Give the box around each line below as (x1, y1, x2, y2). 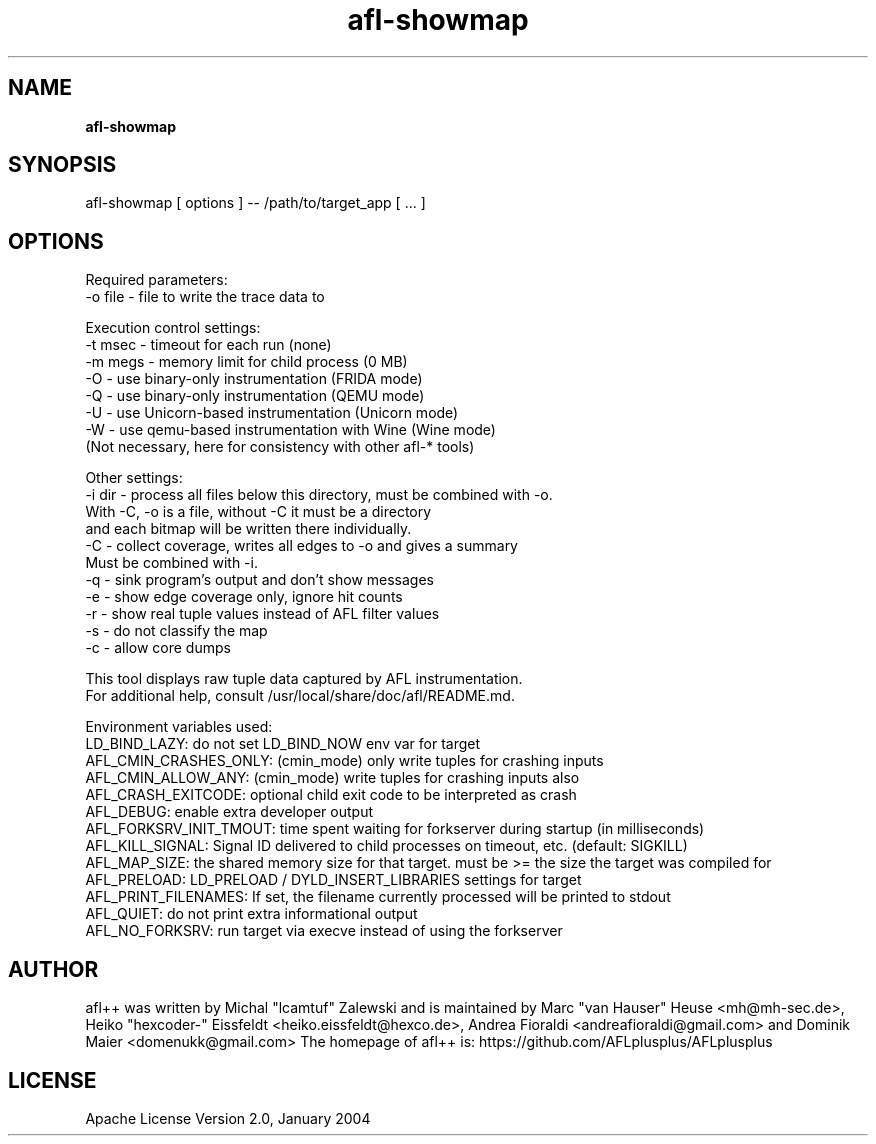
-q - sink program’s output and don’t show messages (85, 571, 435, 589)
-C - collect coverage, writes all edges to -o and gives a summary (85, 537, 518, 555)
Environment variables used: (85, 718, 273, 736)
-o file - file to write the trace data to (85, 288, 325, 306)
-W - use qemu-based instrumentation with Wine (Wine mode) (85, 421, 496, 439)
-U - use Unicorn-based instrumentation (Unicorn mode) (85, 404, 459, 422)
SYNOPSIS (8, 152, 117, 178)
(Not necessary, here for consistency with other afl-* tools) (85, 438, 475, 456)
